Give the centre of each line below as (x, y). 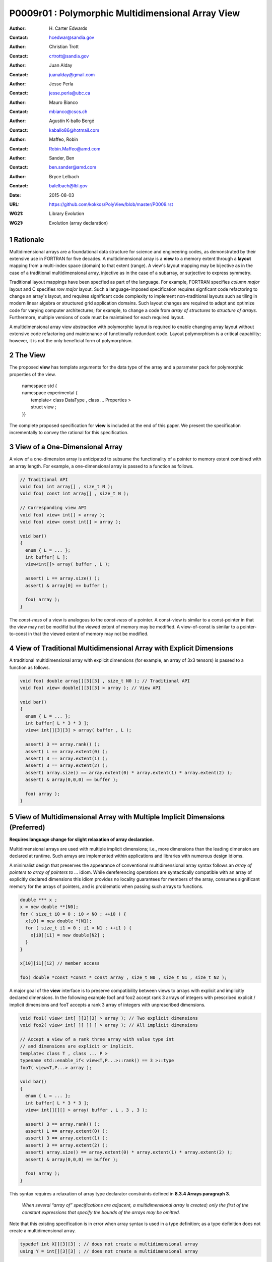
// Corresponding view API (53, 508)
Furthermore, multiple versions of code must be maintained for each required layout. (97, 318)
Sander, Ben (62, 158)
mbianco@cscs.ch (68, 112)
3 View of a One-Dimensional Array (66, 447)
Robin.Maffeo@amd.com (75, 148)
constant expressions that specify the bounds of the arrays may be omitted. (101, 1212)
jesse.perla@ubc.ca (70, 93)
